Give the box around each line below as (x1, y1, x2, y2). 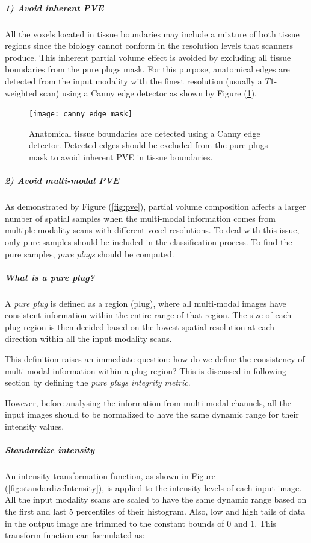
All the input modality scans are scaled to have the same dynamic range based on (5, 493, 307, 506)
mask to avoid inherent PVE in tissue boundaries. (29, 150, 213, 163)
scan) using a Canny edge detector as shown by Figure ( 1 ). (40, 86, 257, 99)
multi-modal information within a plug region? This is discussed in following (5, 364, 286, 377)
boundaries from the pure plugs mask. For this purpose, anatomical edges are (5, 63, 290, 75)
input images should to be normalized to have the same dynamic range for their (5, 408, 299, 421)
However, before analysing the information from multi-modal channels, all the (5, 396, 291, 409)
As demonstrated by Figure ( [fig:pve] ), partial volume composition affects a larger (5, 200, 306, 213)
